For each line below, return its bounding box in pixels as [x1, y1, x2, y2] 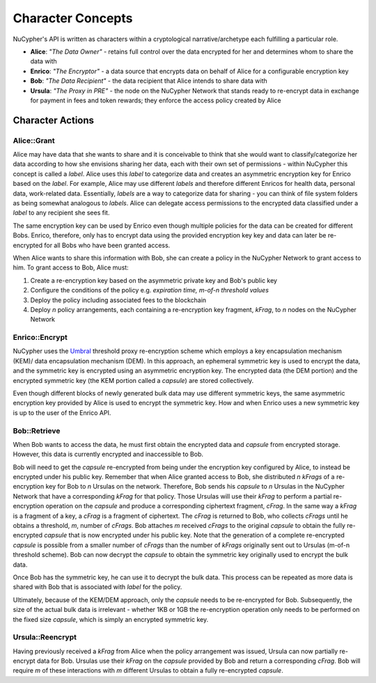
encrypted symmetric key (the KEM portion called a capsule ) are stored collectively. [13, 376, 254, 384]
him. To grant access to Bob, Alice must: [13, 263, 129, 272]
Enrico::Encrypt [13, 333, 68, 343]
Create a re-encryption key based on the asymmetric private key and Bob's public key [30, 276, 278, 285]
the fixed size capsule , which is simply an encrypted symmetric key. [13, 615, 209, 623]
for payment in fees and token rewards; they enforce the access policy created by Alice [30, 96, 281, 104]
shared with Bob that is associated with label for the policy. [13, 583, 182, 591]
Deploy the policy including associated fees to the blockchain [30, 296, 207, 304]
